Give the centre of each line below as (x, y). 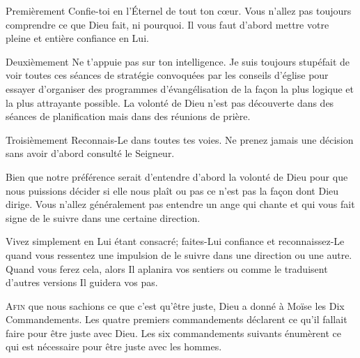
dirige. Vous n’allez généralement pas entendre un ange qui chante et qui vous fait (180, 204)
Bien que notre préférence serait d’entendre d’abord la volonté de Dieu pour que (177, 176)
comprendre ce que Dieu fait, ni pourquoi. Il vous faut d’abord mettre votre (167, 24)
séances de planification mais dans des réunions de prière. (128, 116)
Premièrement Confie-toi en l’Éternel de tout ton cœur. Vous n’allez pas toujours (179, 10)
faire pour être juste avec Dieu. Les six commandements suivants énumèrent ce (173, 333)
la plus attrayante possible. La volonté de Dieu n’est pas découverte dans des (170, 102)
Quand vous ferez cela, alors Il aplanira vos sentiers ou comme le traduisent (167, 268)
